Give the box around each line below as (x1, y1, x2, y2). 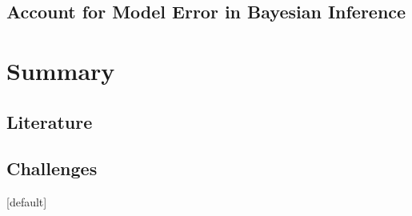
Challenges (6, 156, 98, 181)
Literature (6, 109, 93, 134)
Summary (6, 54, 115, 86)
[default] (6, 194, 47, 210)
